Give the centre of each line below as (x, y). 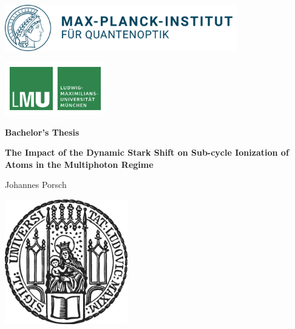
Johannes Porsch (36, 185)
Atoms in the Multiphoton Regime (79, 164)
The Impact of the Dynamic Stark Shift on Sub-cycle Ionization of (147, 152)
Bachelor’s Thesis (42, 132)
